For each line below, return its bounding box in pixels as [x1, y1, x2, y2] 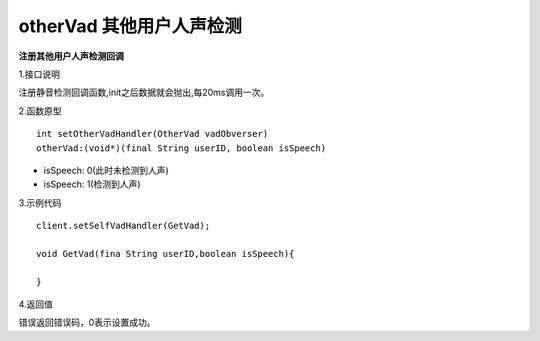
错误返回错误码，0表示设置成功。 [18, 316, 156, 329]
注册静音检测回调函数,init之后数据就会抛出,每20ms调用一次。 [18, 86, 270, 99]
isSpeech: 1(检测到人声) [43, 178, 141, 190]
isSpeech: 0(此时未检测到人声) [43, 164, 169, 176]
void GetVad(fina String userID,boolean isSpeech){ [36, 248, 295, 259]
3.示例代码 [18, 196, 62, 209]
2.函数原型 [18, 105, 62, 117]
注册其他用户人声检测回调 [18, 50, 124, 62]
